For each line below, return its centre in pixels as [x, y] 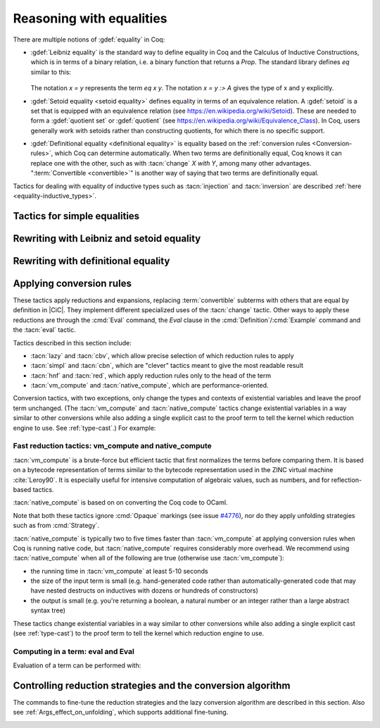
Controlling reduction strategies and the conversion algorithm [152, 686]
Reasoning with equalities [90, 18]
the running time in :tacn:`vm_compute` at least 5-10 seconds [119, 571]
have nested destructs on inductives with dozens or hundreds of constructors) [144, 591]
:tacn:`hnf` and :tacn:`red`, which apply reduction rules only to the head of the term [151, 375]
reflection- [347, 480]
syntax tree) [48, 610]
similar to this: [51, 72]
